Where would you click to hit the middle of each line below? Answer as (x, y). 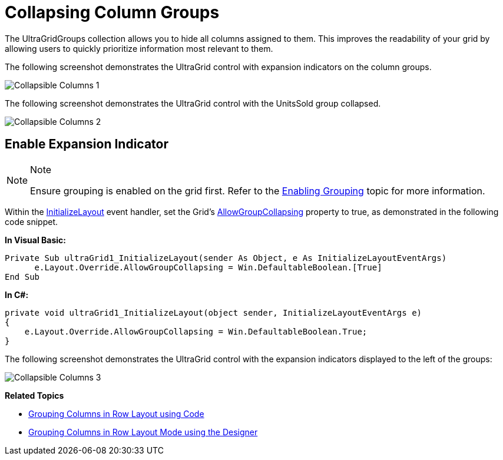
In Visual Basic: (35, 240)
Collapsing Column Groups (112, 12)
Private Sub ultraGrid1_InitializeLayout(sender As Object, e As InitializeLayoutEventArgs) (226, 258)
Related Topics (34, 395)
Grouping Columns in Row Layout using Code (116, 413)
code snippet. (32, 221)
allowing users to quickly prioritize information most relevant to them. (139, 48)
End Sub (22, 277)
